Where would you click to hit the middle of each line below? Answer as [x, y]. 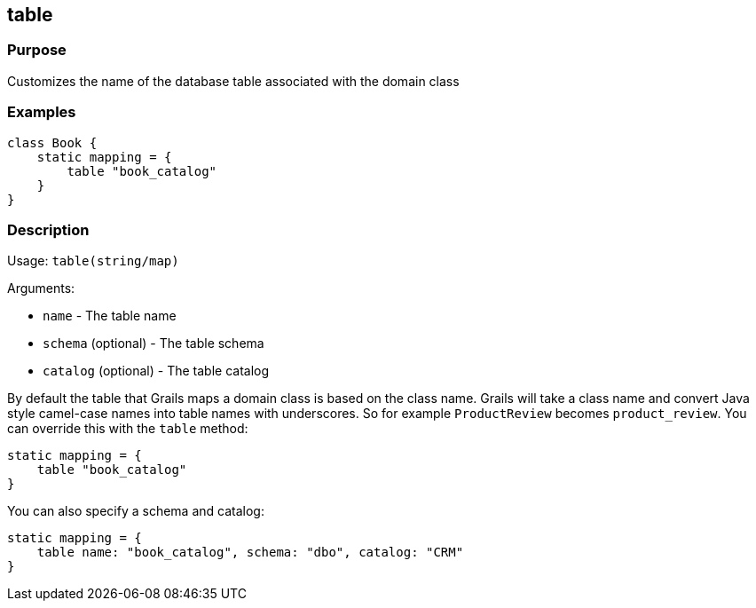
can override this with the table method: [128, 429]
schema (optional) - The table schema [154, 343]
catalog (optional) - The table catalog [156, 371]
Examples [42, 112]
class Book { [52, 142]
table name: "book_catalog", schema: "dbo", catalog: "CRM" [250, 553]
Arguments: [41, 288]
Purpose [37, 50]
